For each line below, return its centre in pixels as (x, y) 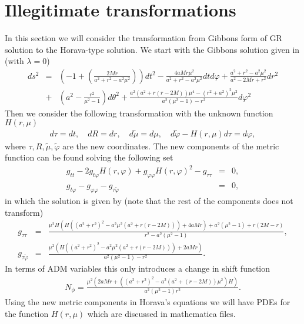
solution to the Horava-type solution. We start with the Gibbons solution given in (152, 49)
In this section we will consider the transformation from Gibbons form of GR (143, 38)
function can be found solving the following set (89, 157)
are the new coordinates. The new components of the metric (171, 146)
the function (27, 313)
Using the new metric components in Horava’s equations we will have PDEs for (148, 302)
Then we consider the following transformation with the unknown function (139, 113)
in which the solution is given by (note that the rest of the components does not (149, 201)
